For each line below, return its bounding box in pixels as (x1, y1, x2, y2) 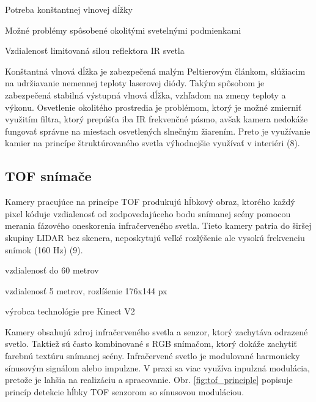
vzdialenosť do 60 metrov (5, 264, 99, 277)
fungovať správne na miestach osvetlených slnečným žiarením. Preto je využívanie (5, 124, 310, 137)
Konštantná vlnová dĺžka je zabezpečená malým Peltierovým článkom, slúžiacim (5, 64, 306, 77)
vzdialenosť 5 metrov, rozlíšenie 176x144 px (5, 284, 167, 297)
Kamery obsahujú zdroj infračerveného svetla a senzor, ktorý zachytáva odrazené (5, 325, 308, 338)
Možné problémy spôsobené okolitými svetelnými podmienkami (5, 23, 241, 36)
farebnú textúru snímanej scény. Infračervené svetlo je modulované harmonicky (5, 349, 300, 362)
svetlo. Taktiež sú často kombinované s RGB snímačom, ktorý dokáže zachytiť (5, 337, 298, 350)
